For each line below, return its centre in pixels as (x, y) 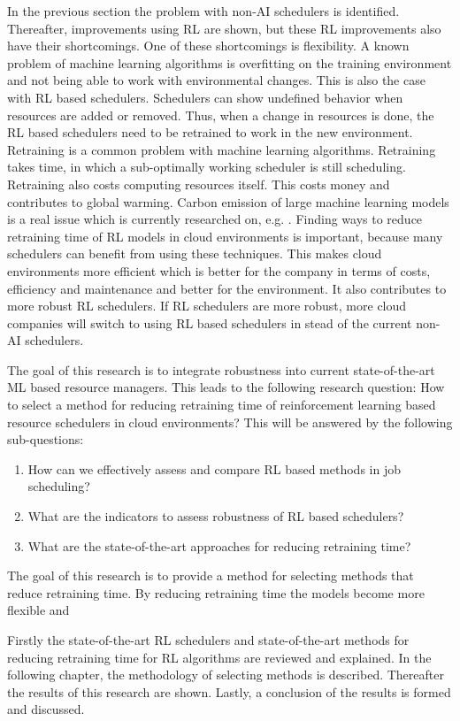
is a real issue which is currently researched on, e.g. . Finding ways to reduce (215, 219)
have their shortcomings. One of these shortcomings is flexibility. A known (208, 46)
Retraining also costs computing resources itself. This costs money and (199, 184)
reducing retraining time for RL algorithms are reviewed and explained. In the (219, 657)
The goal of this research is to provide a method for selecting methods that (211, 575)
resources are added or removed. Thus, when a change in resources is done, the (221, 115)
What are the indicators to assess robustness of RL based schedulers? (216, 516)
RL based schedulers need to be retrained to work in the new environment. (210, 132)
